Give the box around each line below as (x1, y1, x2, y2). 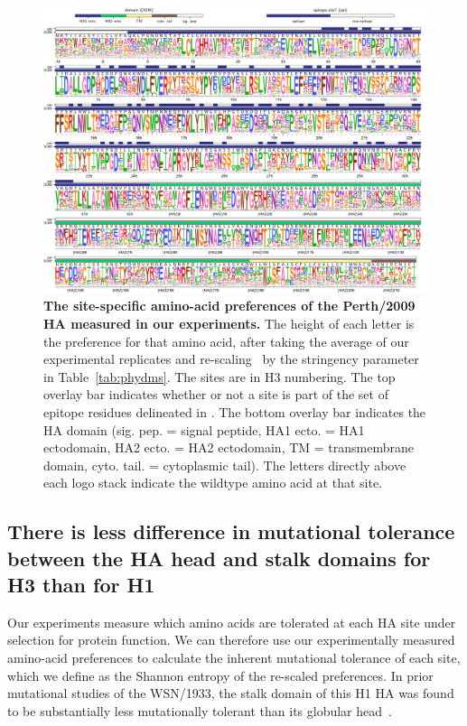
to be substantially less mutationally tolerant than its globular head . (7, 701, 392, 720)
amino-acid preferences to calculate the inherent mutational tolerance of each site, (7, 648, 461, 667)
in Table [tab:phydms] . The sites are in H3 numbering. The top (43, 367, 396, 386)
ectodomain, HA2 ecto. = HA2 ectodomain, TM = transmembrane (43, 438, 415, 457)
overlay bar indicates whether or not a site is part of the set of (43, 385, 388, 404)
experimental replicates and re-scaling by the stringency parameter (43, 349, 419, 368)
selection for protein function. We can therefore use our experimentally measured (7, 630, 455, 649)
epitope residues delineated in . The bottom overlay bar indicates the (43, 402, 426, 421)
